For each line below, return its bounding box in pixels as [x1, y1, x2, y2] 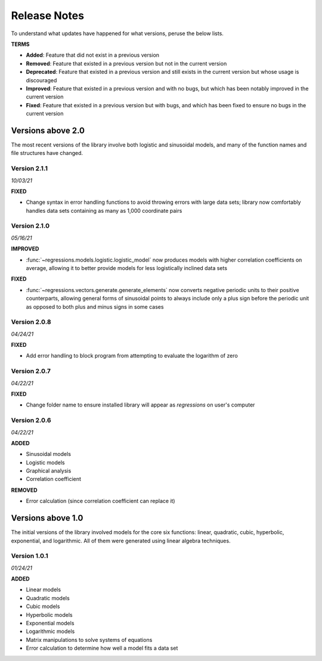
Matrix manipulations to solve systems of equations [26, 636, 153, 643]
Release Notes [11, 9, 85, 22]
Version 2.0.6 [11, 416, 51, 424]
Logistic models [26, 459, 65, 466]
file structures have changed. [11, 150, 83, 157]
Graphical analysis [26, 467, 72, 474]
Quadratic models [26, 594, 70, 601]
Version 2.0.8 [11, 318, 51, 326]
